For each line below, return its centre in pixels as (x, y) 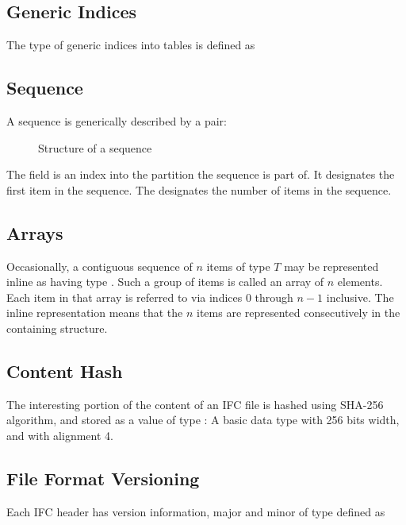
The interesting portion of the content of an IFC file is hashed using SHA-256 (195, 404)
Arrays (35, 232)
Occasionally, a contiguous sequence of (100, 266)
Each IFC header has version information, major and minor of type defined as (196, 511)
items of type (238, 266)
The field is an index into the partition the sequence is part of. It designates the (201, 174)
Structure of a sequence (95, 147)
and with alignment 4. (60, 435)
